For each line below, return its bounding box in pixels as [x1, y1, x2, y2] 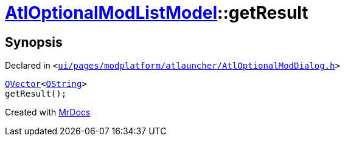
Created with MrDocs [5, 107, 91, 118]
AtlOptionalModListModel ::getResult [5, 2, 308, 23]
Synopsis [5, 34, 63, 50]
